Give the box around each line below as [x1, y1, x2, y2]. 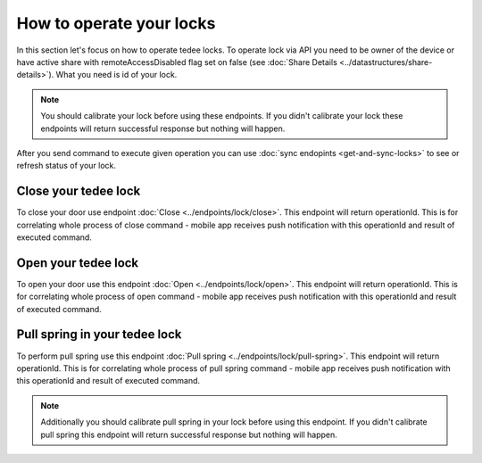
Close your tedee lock [16, 184, 141, 199]
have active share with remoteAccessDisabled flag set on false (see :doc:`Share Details [16, 56, 338, 67]
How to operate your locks [16, 13, 216, 33]
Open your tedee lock [16, 255, 139, 270]
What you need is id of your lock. [55, 70, 178, 80]
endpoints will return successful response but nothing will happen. [40, 123, 286, 134]
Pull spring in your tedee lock [16, 327, 182, 343]
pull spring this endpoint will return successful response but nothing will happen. [40, 429, 338, 440]
